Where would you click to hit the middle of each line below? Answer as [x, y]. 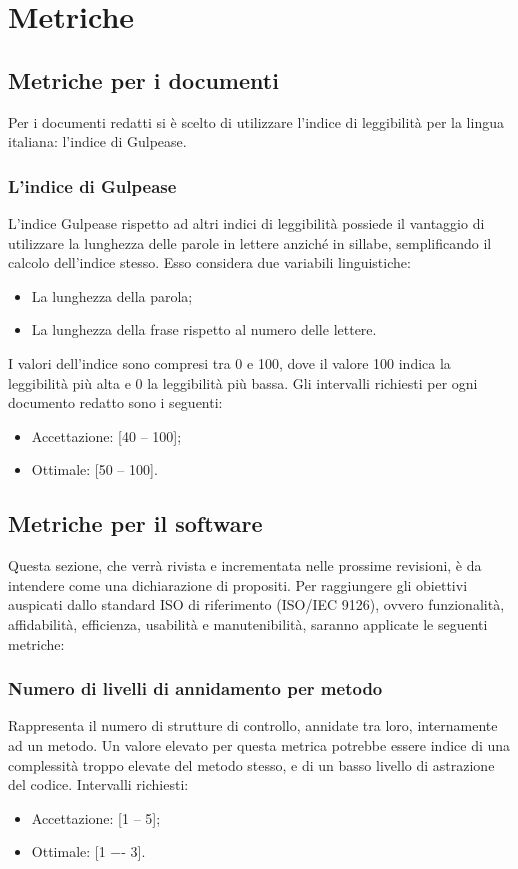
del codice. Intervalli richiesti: [98, 784]
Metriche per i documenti [143, 79]
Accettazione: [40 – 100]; [106, 435]
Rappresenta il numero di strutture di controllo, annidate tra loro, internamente [253, 725]
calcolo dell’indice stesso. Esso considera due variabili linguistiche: [209, 262]
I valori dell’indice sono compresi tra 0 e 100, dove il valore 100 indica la [229, 362]
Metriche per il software [135, 523]
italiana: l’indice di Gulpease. [97, 141]
